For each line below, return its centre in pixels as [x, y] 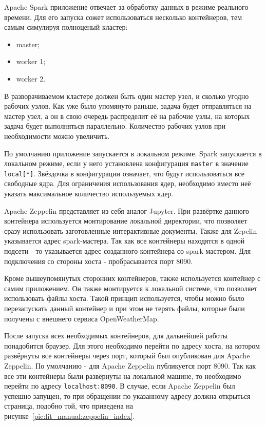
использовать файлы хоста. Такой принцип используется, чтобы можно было [124, 298]
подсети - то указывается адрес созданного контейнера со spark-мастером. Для [128, 251]
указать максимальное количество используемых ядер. [89, 194]
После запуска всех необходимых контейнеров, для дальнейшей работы [116, 336]
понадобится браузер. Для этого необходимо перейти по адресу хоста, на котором [132, 345]
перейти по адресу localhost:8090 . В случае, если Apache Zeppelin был [120, 386]
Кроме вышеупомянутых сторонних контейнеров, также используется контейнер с [132, 278]
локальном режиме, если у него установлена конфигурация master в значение [126, 163]
